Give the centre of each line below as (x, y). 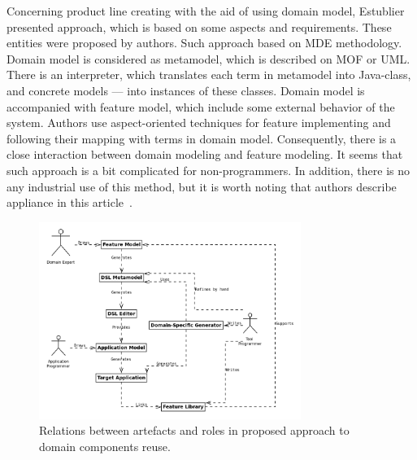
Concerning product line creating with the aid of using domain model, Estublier (206, 11)
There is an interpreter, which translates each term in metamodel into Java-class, (209, 74)
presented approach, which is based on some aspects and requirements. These (199, 26)
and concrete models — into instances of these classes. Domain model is (186, 90)
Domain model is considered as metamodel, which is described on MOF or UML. (208, 58)
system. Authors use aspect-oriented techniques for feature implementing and (199, 123)
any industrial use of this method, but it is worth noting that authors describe (202, 186)
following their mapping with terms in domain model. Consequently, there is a (202, 138)
